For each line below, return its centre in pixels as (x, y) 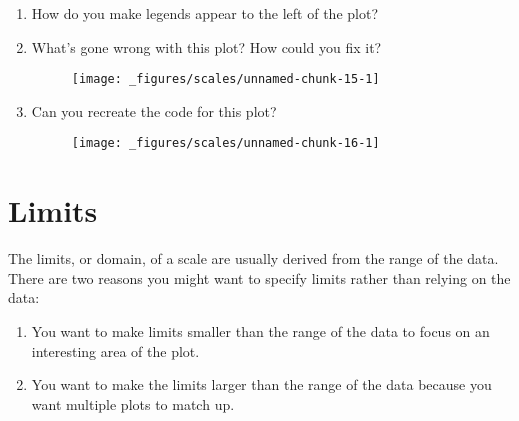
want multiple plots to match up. (133, 403)
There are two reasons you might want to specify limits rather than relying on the (259, 277)
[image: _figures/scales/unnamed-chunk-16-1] (225, 143)
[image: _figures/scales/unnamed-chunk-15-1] (225, 79)
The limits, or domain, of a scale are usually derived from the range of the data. (253, 258)
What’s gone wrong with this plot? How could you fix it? (206, 46)
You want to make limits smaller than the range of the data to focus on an (260, 331)
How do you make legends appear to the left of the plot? (205, 13)
